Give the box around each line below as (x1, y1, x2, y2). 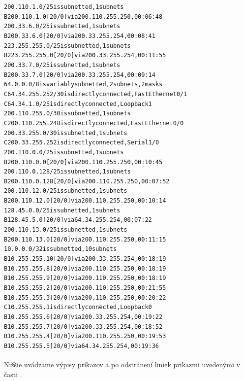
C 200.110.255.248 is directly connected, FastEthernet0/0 (4, 119, 184, 127)
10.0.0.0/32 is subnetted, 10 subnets (4, 245, 117, 253)
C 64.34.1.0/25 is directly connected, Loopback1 (4, 100, 152, 107)
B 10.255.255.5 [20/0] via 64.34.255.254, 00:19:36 (4, 342, 159, 349)
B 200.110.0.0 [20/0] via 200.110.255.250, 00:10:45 (4, 158, 163, 166)
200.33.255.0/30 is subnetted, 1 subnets (4, 129, 127, 137)
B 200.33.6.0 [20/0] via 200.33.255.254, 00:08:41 (4, 32, 155, 39)
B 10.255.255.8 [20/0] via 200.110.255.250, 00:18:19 (4, 265, 166, 272)
